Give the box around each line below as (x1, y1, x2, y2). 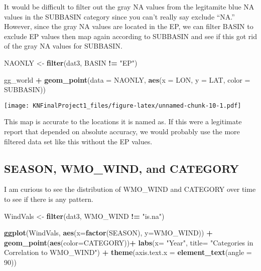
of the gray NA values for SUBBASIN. (4, 41, 122, 51)
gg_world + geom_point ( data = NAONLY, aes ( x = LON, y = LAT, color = (4, 74, 250, 85)
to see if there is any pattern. (4, 193, 93, 204)
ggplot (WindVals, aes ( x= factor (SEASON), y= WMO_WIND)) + (4, 227, 213, 238)
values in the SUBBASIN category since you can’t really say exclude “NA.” (4, 11, 235, 22)
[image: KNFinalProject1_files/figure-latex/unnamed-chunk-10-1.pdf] (4, 102, 241, 109)
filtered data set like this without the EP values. (4, 136, 153, 146)
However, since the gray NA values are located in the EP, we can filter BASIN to (4, 21, 253, 32)
